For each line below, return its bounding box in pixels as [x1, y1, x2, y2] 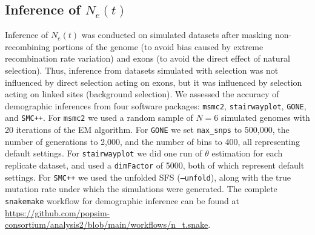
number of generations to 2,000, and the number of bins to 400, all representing [5, 135, 300, 147]
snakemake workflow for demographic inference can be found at [5, 194, 239, 207]
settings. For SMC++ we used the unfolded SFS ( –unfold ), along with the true [5, 170, 291, 183]
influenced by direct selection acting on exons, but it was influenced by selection [5, 76, 302, 88]
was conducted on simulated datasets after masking [81, 28, 273, 41]
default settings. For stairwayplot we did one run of [5, 147, 202, 159]
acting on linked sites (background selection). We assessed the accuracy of [5, 88, 279, 100]
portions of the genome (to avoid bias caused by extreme [52, 40, 264, 53]
